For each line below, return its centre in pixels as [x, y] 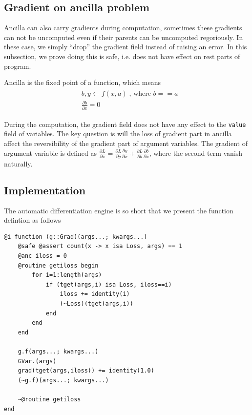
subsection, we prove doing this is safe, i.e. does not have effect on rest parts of [122, 56]
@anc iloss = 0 [42, 256]
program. [18, 66]
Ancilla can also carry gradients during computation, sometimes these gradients [123, 28]
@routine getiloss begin [58, 265]
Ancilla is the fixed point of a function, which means [83, 82]
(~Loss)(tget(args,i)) [96, 303]
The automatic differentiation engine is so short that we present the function [119, 210]
